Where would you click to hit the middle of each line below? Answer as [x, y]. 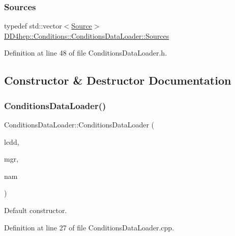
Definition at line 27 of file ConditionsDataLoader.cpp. [89, 227]
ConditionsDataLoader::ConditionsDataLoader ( [79, 124]
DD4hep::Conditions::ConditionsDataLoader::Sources [87, 35]
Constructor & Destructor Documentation [118, 80]
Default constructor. [36, 210]
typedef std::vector [33, 26]
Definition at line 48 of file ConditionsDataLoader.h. [86, 53]
